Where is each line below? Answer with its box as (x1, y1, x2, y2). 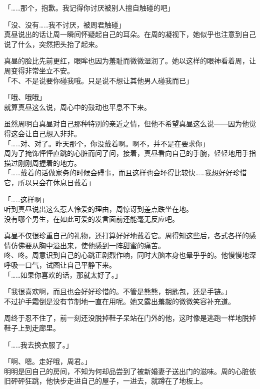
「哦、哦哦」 (4, 92, 46, 102)
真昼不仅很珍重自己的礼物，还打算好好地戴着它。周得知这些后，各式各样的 (4, 230, 249, 241)
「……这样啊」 (4, 194, 48, 204)
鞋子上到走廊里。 (4, 323, 60, 333)
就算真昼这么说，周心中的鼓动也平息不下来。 (4, 101, 151, 112)
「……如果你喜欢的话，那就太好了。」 (4, 269, 122, 280)
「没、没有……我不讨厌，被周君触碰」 (4, 19, 125, 29)
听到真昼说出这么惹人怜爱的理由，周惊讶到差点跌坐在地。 (4, 204, 193, 214)
